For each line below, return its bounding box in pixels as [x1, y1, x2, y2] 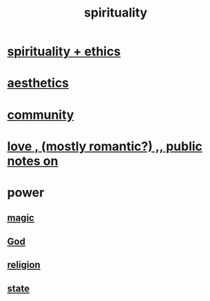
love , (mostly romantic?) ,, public [7, 138, 203, 154]
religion [7, 259, 41, 271]
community [7, 107, 74, 122]
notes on [7, 153, 59, 168]
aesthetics [7, 75, 70, 91]
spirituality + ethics [7, 43, 121, 59]
